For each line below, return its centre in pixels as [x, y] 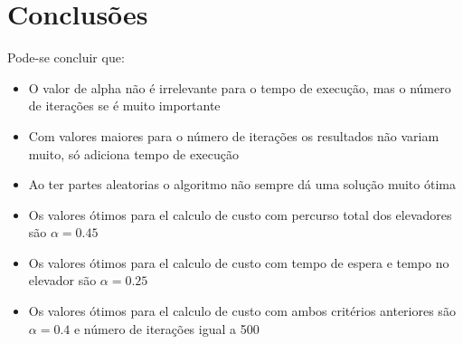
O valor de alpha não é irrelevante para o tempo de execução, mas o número [240, 87]
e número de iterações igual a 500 [166, 328]
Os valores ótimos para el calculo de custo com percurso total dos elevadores [240, 214]
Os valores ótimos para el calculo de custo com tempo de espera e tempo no [239, 262]
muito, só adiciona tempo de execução [134, 153]
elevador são [62, 280]
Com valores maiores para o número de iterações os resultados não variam [234, 135]
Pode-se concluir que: [66, 57]
